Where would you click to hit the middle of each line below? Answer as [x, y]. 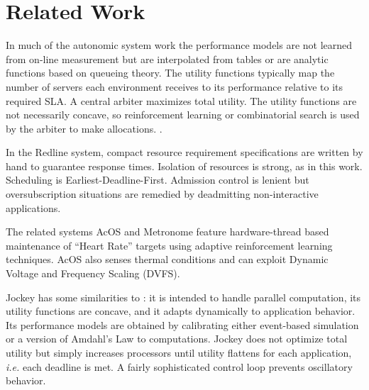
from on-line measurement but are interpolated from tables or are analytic [167, 58]
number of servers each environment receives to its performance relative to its [175, 86]
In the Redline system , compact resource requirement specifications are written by [184, 152]
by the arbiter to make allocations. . [84, 128]
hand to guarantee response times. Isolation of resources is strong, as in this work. [184, 166]
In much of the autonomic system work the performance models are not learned [179, 45]
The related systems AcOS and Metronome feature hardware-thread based [167, 232]
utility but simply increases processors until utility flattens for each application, [179, 352]
